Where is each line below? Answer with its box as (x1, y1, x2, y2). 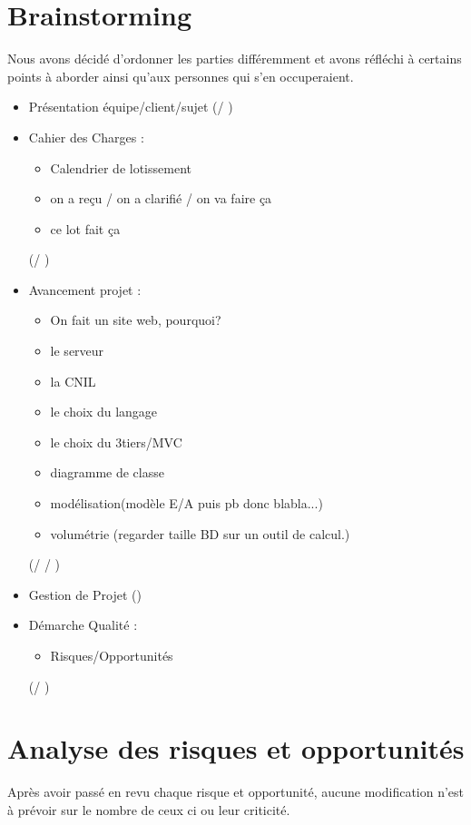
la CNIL (50, 371, 96, 390)
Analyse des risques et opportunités (7, 730, 465, 767)
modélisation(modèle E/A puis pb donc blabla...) (50, 494, 323, 513)
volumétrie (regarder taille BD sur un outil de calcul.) (50, 524, 350, 543)
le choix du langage (50, 402, 158, 421)
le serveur (50, 341, 104, 360)
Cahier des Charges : (28, 127, 144, 146)
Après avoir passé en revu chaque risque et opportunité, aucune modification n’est (7, 782, 465, 801)
